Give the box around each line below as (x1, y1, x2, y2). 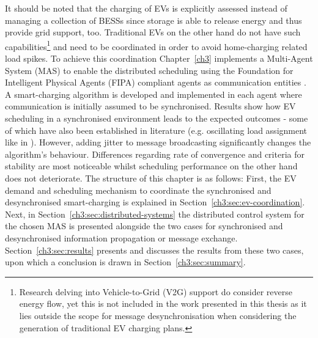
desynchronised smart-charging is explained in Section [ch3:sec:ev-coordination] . (5, 196, 305, 208)
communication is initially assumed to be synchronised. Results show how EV (5, 100, 296, 112)
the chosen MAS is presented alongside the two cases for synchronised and (5, 219, 283, 232)
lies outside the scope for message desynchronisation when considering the (19, 309, 297, 321)
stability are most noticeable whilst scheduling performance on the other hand (5, 160, 298, 172)
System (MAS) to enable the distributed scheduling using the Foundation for (5, 64, 294, 76)
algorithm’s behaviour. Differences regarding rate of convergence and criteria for (5, 147, 305, 160)
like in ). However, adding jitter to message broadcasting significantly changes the (5, 136, 311, 149)
